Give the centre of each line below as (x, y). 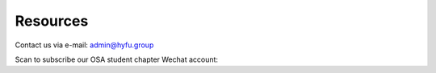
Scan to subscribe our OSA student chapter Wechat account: (116, 59)
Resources (52, 21)
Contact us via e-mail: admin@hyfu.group (84, 45)
